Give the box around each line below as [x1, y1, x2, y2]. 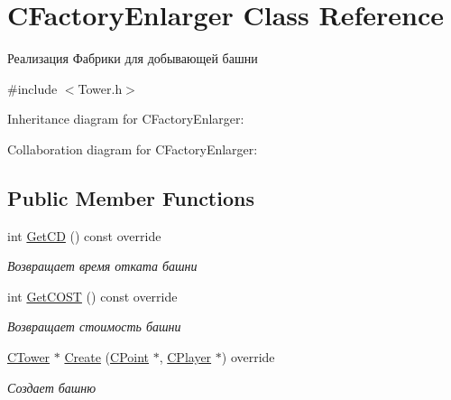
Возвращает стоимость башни [7, 317, 181, 336]
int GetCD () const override [7, 226, 161, 245]
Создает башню [7, 377, 97, 396]
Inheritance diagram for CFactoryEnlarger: [7, 109, 244, 128]
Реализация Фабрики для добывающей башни [7, 49, 258, 68]
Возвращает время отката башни [7, 256, 198, 275]
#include [7, 79, 58, 98]
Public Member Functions [7, 183, 254, 211]
